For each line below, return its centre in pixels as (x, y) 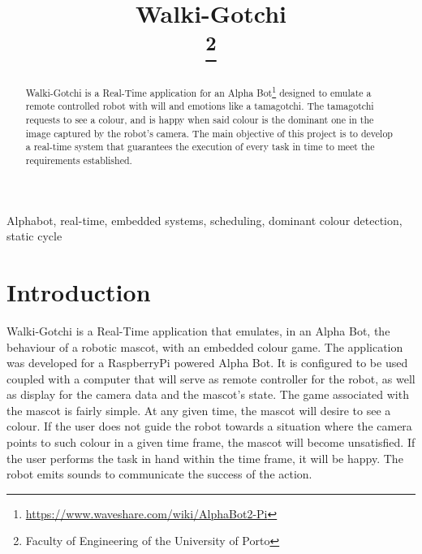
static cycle (34, 236)
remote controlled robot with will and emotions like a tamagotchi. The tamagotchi (200, 106)
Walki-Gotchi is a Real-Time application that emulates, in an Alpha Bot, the (198, 330)
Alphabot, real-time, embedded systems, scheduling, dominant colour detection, (205, 220)
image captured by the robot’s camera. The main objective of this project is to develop (209, 133)
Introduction (79, 291)
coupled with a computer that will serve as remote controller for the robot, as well (211, 378)
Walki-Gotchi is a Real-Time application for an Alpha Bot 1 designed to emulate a (198, 91)
